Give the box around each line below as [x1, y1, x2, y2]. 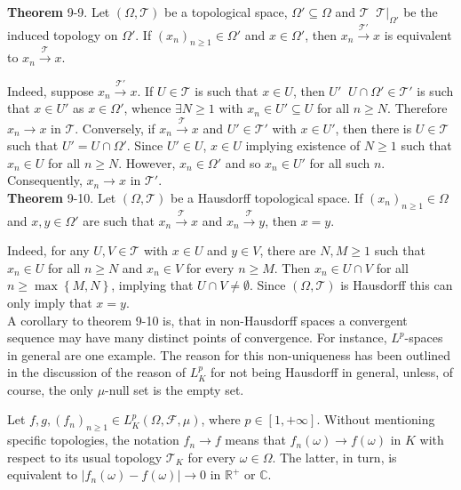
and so [225, 153, 261, 172]
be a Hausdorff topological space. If [171, 188, 363, 206]
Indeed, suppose [7, 81, 94, 100]
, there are [259, 241, 316, 260]
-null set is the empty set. [105, 380, 244, 398]
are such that [83, 211, 155, 229]
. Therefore [387, 99, 448, 117]
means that [225, 430, 286, 449]
